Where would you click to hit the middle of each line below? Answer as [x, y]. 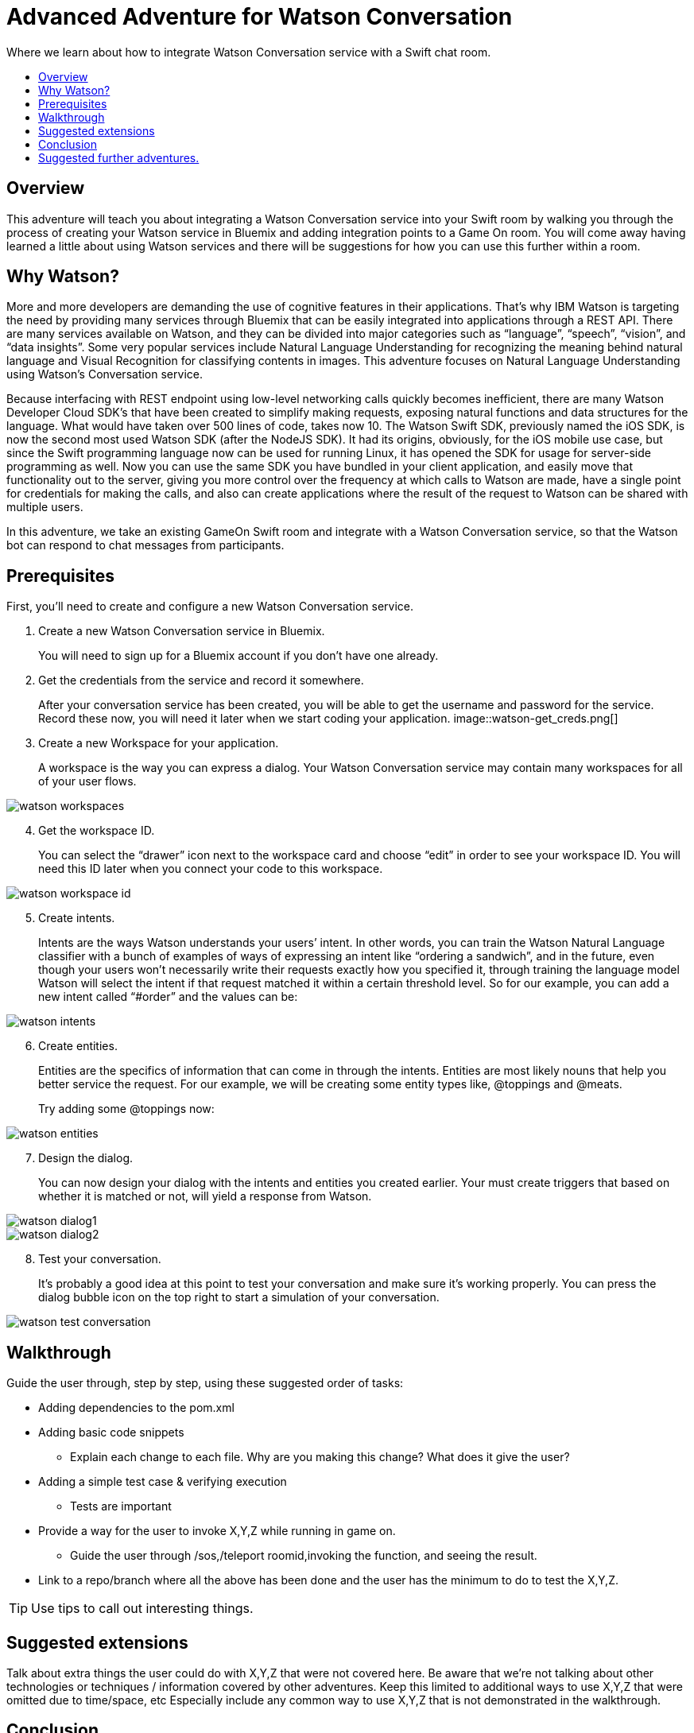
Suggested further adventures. [119, 157]
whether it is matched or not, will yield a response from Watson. [205, 1196]
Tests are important [121, 1506]
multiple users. [45, 507]
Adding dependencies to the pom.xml [136, 1408]
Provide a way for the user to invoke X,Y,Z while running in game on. [217, 1531]
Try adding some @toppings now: [126, 1109]
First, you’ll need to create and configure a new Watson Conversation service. [210, 607]
